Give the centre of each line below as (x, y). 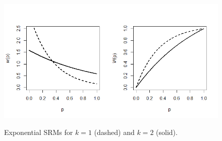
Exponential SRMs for (39, 132)
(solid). (167, 132)
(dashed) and (114, 132)
